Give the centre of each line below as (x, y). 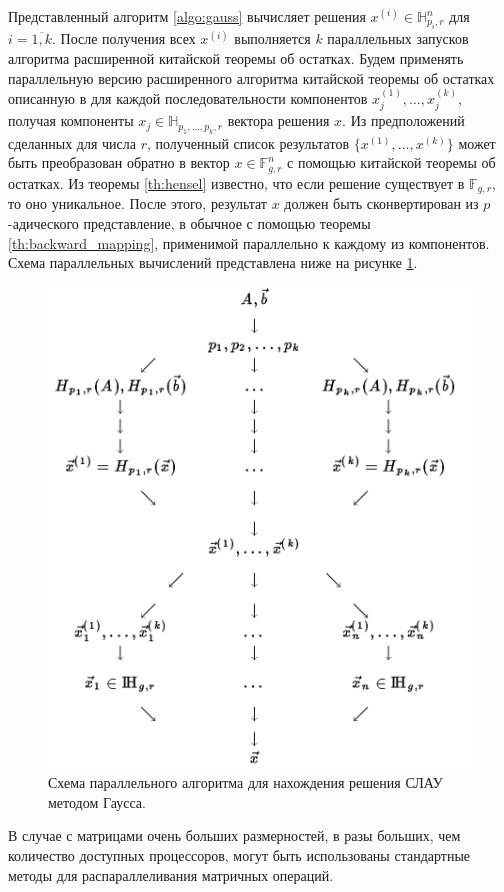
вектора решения (278, 120)
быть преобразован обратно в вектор (119, 162)
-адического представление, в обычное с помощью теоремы (189, 222)
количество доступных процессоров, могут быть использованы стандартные (239, 854)
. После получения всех (124, 38)
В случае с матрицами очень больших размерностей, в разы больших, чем (234, 835)
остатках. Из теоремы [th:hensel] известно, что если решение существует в (236, 182)
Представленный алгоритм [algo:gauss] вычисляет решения (187, 16)
